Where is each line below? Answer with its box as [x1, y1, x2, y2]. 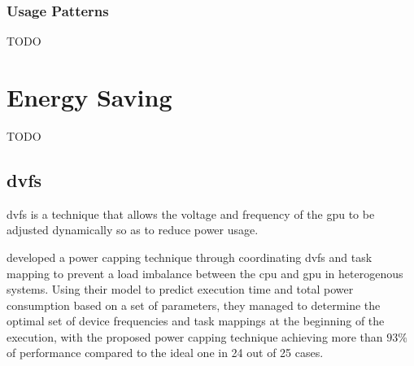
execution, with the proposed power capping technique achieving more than [7, 328, 383, 345]
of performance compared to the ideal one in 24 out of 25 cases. [7, 344, 324, 361]
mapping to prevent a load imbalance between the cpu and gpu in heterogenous [7, 264, 403, 281]
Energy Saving [7, 81, 172, 113]
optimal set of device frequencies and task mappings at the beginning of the [7, 312, 385, 329]
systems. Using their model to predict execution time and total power [7, 281, 354, 298]
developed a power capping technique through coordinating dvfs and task [7, 248, 373, 265]
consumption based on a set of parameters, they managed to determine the [7, 296, 381, 313]
